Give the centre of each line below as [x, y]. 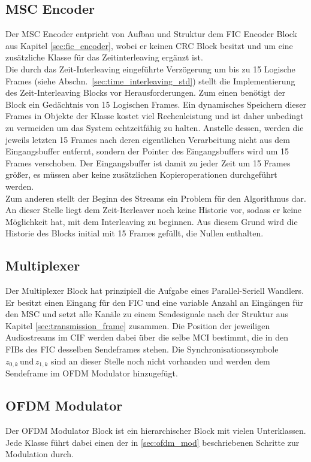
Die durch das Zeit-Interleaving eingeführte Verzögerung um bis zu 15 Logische [150, 69]
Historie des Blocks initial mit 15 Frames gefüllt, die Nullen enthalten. [135, 233]
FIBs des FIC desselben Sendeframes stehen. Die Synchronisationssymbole [142, 349]
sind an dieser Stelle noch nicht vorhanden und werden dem [161, 361]
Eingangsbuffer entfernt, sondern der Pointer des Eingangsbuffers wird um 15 [147, 151]
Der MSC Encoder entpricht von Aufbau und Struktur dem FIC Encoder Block [151, 34]
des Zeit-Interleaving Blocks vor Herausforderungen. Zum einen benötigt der [145, 92]
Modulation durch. [40, 454]
